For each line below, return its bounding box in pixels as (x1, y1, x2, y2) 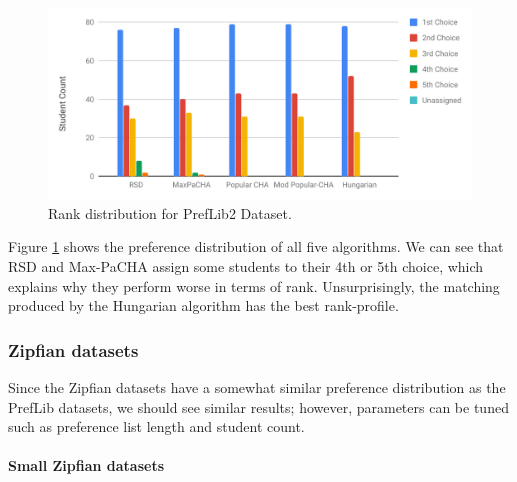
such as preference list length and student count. (8, 416, 305, 437)
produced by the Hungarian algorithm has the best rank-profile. (8, 295, 399, 316)
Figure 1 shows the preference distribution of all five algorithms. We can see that (8, 236, 504, 257)
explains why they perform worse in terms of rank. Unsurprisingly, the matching (8, 275, 500, 296)
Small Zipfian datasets (8, 455, 165, 476)
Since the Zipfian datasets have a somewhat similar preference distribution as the (8, 377, 506, 398)
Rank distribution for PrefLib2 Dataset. (48, 202, 292, 223)
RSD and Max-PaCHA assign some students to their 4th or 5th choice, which (8, 256, 484, 277)
